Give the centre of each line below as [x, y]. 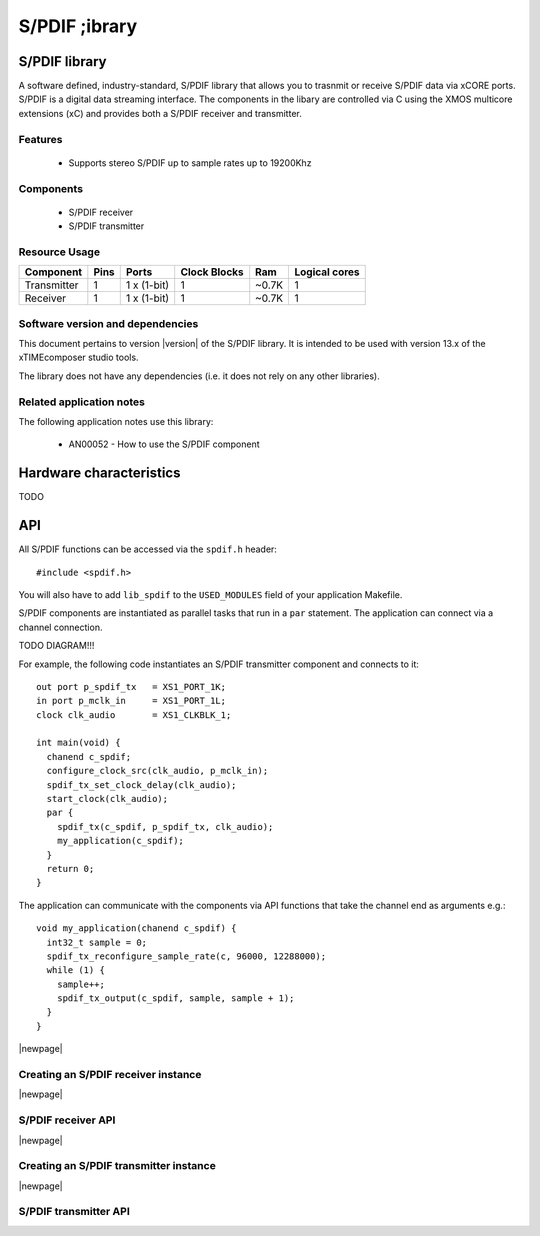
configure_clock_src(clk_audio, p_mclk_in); [157, 771]
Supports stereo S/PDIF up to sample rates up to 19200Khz [190, 162]
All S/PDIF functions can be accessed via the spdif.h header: [147, 549]
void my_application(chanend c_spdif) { [136, 928]
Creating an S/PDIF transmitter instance [117, 1166]
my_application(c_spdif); [120, 841]
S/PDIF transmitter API [74, 1212]
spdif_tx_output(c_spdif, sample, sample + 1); [175, 998]
